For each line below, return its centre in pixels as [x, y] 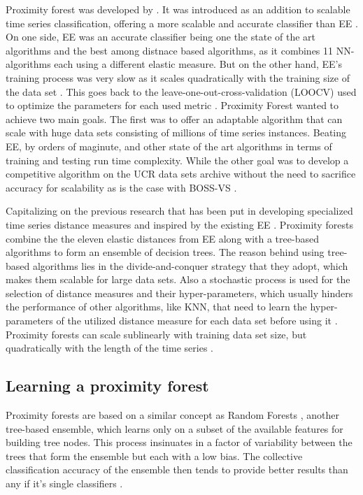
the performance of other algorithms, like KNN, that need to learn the [156, 307]
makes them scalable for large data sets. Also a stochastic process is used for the [178, 279]
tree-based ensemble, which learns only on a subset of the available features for [175, 428]
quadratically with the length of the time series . [109, 348]
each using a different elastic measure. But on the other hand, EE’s [198, 64]
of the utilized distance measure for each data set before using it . [197, 321]
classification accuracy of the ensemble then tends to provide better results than [177, 469]
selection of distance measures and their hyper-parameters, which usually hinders [179, 293]
